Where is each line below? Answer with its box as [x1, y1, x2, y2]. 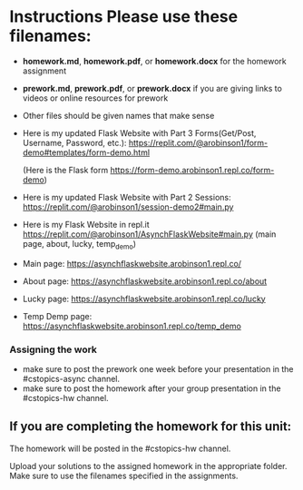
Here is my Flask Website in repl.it [22, 219, 150, 230]
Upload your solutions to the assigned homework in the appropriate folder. [9, 460, 288, 471]
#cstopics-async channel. [22, 374, 121, 385]
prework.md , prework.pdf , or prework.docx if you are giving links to [22, 83, 283, 93]
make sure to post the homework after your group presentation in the [22, 383, 281, 394]
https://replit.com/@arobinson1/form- [128, 137, 269, 148]
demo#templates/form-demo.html [22, 147, 151, 158]
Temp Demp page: [22, 310, 93, 321]
